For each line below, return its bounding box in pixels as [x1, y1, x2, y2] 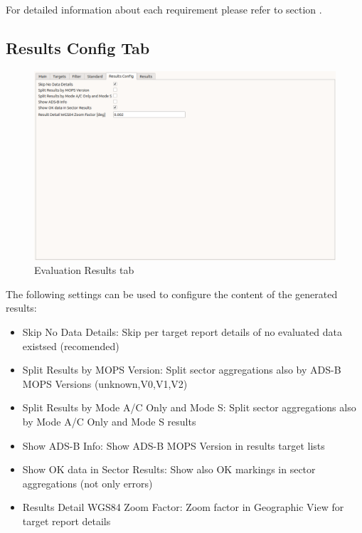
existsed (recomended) [22, 338, 119, 353]
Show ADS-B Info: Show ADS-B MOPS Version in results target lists [22, 438, 325, 453]
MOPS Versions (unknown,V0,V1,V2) [22, 376, 188, 391]
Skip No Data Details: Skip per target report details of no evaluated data [22, 324, 342, 339]
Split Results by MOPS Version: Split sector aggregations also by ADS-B [22, 362, 341, 377]
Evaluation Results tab [34, 263, 134, 278]
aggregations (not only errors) [22, 475, 153, 490]
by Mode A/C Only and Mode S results [22, 413, 196, 428]
